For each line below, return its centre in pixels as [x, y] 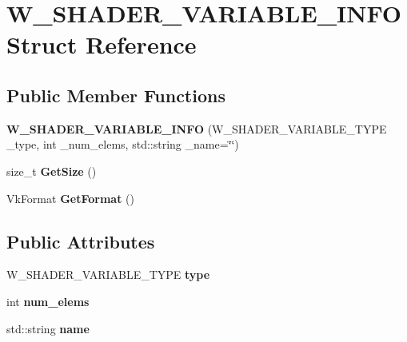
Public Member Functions [116, 95]
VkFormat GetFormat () [70, 198]
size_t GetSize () [52, 171]
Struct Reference [102, 44]
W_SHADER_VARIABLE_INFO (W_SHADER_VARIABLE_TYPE [197, 128]
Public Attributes [81, 241]
